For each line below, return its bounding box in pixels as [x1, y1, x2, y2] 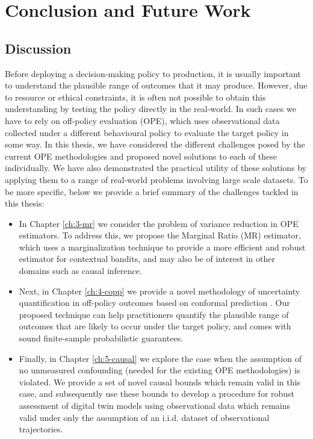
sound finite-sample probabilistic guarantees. [19, 332, 184, 344]
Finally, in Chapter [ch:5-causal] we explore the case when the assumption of [19, 352, 302, 364]
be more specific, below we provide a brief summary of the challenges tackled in [5, 185, 299, 198]
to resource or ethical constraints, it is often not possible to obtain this [5, 90, 266, 103]
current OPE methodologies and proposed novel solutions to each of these [5, 149, 277, 162]
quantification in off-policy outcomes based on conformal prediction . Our [19, 296, 290, 309]
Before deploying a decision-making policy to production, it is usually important [5, 67, 301, 79]
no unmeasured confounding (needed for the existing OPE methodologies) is [19, 364, 300, 376]
